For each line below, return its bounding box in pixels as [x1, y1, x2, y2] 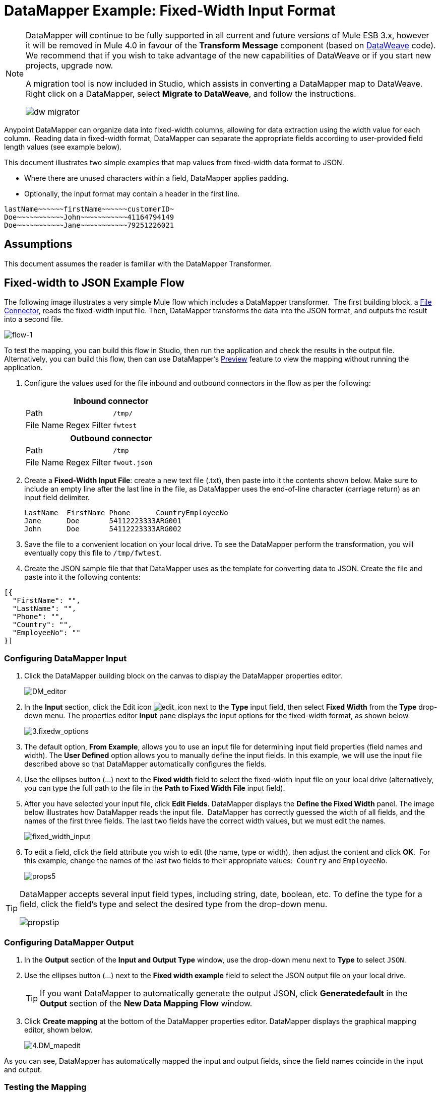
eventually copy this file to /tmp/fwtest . [24, 549, 162, 558]
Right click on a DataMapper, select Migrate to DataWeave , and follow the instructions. [26, 88, 356, 99]
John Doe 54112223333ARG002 [24, 525, 181, 533]
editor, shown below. [24, 1025, 93, 1034]
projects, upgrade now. [26, 60, 113, 71]
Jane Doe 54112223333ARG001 [24, 517, 181, 525]
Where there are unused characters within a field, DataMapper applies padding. [24, 173, 289, 182]
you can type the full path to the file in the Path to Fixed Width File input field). [24, 784, 285, 793]
